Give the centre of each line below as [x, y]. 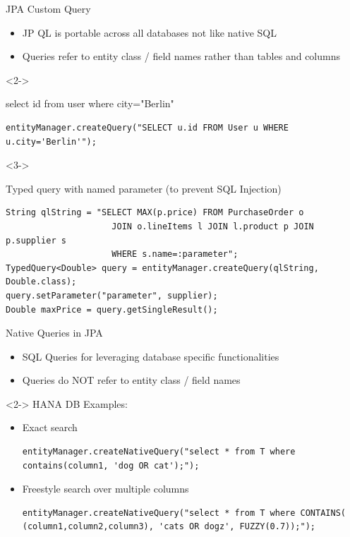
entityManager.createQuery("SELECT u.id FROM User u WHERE [147, 127]
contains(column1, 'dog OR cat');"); [111, 465]
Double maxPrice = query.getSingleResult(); [112, 309]
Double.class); [41, 282]
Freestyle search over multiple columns [105, 489]
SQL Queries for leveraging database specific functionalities [151, 356]
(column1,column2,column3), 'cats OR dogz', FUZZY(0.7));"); [169, 527]
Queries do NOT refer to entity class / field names [131, 380]
